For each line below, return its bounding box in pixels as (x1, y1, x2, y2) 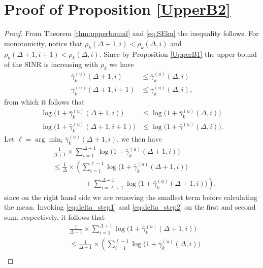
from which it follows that (4, 96, 85, 107)
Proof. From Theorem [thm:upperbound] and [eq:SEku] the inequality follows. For (4, 28, 259, 39)
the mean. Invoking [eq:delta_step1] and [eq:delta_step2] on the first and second (4, 202, 256, 212)
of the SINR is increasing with (4, 59, 98, 70)
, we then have (116, 133, 162, 144)
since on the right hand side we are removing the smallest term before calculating (4, 191, 258, 202)
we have (109, 59, 134, 70)
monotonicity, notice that (4, 38, 83, 48)
